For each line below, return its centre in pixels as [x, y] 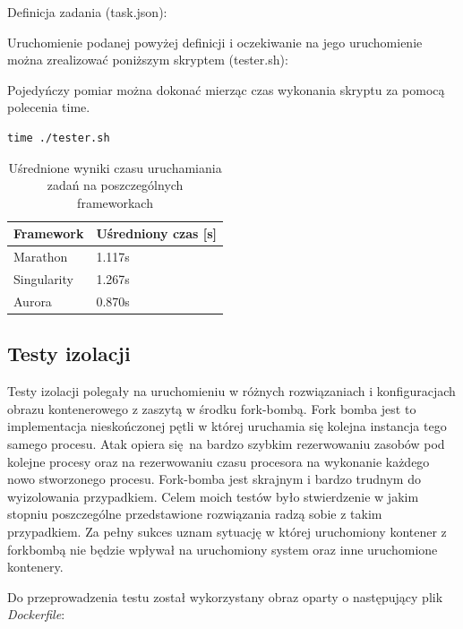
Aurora [33, 301]
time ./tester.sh [59, 138]
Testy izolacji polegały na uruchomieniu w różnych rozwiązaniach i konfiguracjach [231, 391]
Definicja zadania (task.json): [87, 12]
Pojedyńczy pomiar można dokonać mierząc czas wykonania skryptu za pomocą [226, 89]
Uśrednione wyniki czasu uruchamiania [115, 167]
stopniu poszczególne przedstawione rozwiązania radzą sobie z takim [195, 514]
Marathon [41, 257]
